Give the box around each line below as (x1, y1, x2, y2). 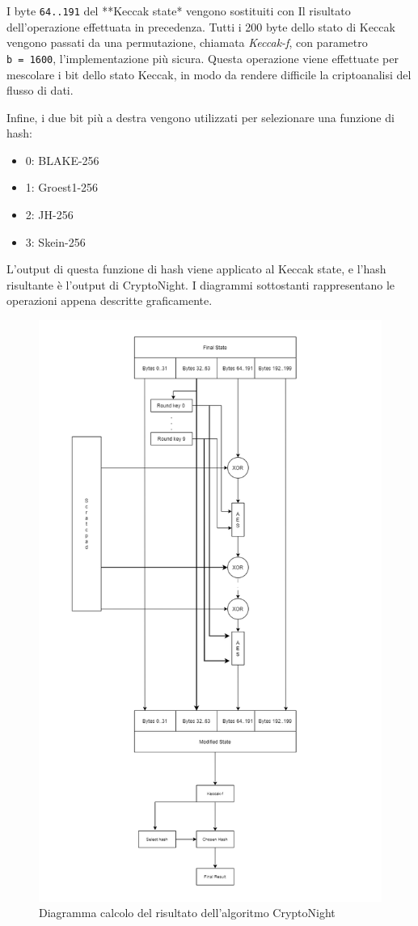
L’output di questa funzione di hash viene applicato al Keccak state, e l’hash (6, 260, 386, 277)
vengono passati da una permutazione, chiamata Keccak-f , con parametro (6, 34, 368, 51)
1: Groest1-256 (25, 179, 99, 196)
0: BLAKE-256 (25, 151, 99, 168)
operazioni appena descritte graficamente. (6, 292, 213, 309)
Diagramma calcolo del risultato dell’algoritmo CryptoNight (39, 904, 336, 921)
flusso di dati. (6, 82, 74, 99)
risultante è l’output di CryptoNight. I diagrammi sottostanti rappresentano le (6, 276, 395, 293)
